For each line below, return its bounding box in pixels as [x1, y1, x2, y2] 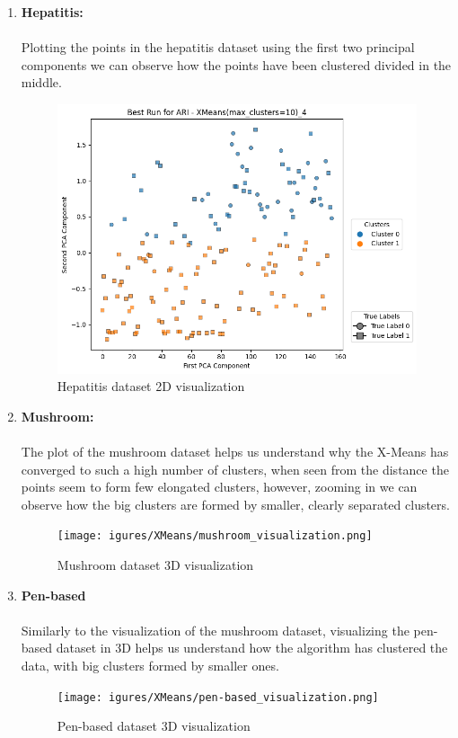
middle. [21, 73, 62, 92]
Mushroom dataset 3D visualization [57, 556, 254, 574]
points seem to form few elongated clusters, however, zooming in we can [21, 477, 418, 496]
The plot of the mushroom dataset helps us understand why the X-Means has [21, 441, 449, 460]
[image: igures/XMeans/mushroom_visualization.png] [57, 529, 373, 543]
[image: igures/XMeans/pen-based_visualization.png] [57, 690, 379, 704]
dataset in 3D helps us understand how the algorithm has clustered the [56, 638, 448, 657]
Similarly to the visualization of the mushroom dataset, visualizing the [21, 620, 410, 639]
